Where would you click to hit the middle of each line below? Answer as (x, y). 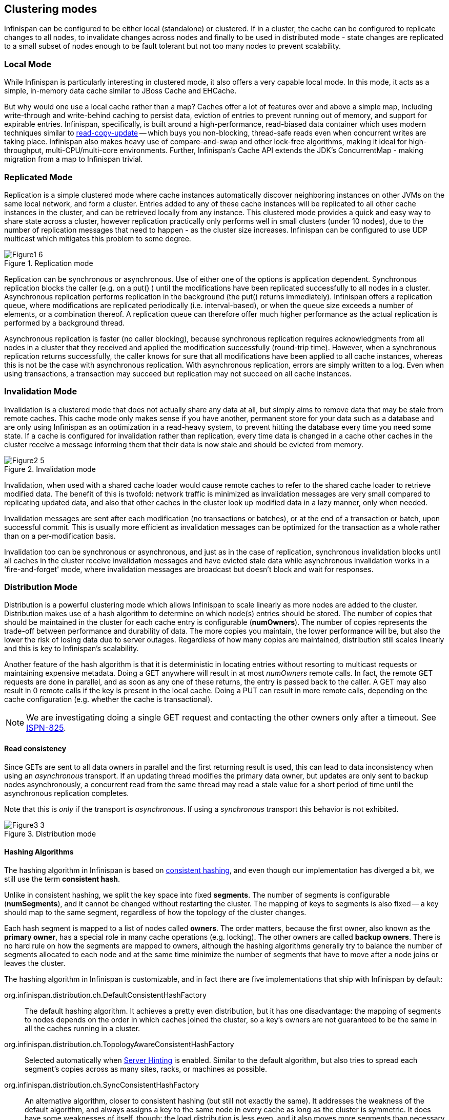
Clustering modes (51, 9)
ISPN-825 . (46, 728)
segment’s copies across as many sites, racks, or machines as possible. (146, 1069)
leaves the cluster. (35, 963)
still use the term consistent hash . (62, 879)
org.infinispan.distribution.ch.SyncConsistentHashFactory (102, 1085)
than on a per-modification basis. (60, 536)
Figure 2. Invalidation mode (50, 469)
